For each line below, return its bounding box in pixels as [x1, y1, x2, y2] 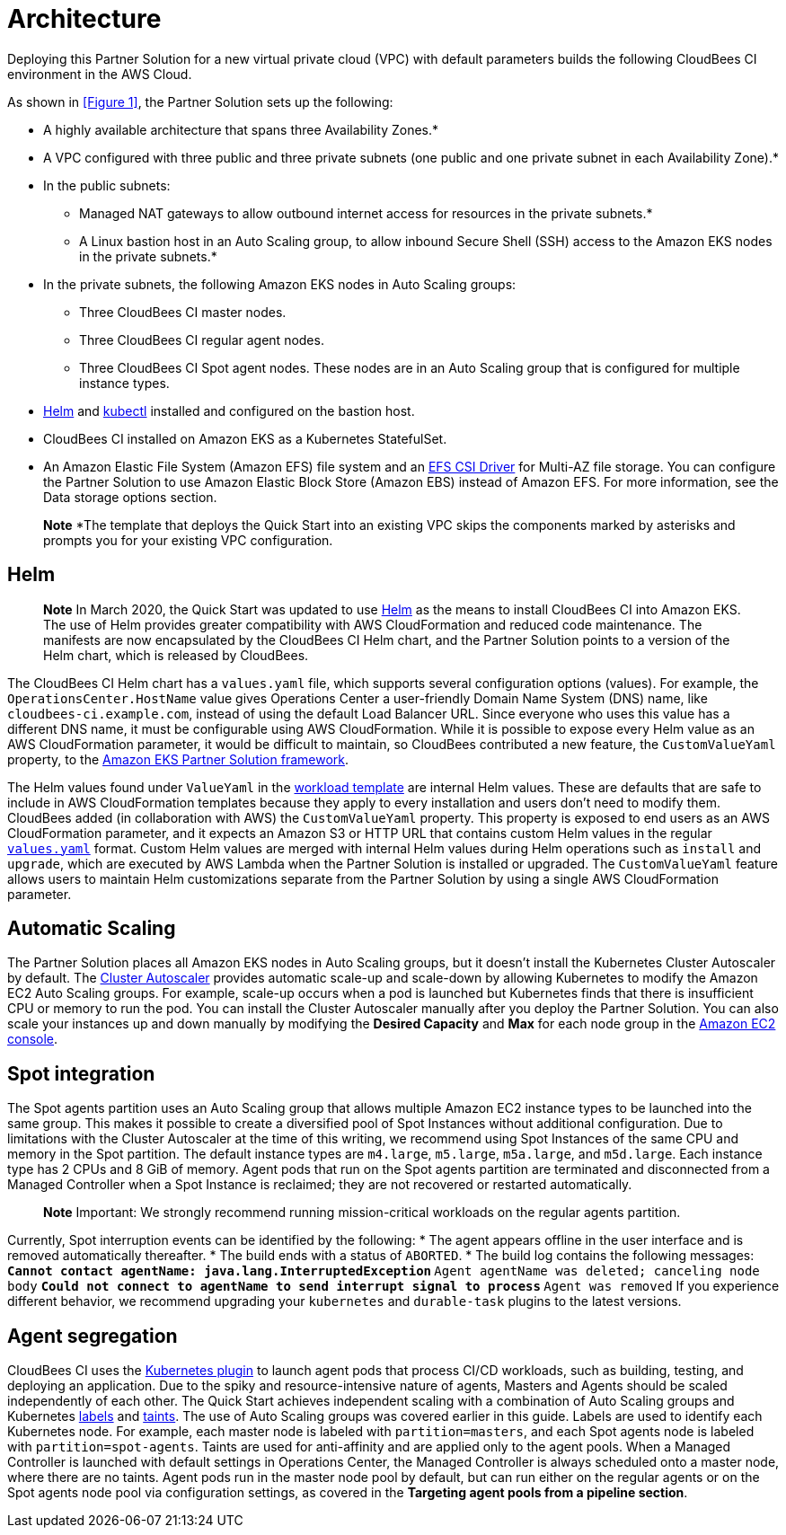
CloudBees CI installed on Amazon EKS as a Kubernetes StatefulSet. [43, 430, 447, 446]
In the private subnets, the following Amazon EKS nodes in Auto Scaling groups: [43, 276, 517, 292]
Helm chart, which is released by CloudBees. [43, 647, 309, 663]
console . [7, 1031, 58, 1047]
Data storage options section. [43, 489, 217, 505]
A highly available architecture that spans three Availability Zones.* [43, 121, 439, 137]
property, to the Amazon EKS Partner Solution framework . [7, 751, 349, 767]
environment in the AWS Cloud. [7, 66, 192, 82]
